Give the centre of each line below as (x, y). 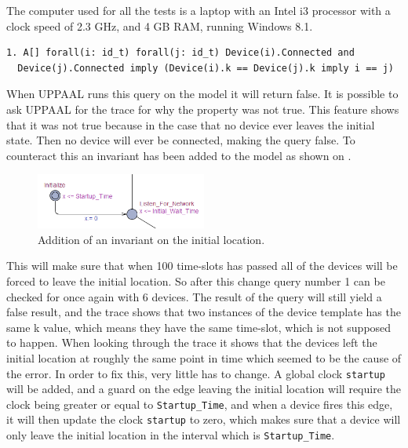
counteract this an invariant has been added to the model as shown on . (179, 155)
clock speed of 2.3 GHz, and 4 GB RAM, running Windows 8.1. (160, 25)
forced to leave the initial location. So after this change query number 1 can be (196, 280)
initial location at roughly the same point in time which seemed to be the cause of (204, 357)
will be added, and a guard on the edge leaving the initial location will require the (204, 389)
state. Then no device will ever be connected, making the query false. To (181, 140)
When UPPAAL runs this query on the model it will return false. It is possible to (202, 94)
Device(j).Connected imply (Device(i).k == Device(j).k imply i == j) (206, 68)
